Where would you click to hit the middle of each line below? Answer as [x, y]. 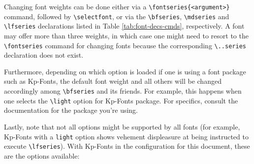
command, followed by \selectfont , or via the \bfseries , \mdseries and [117, 16]
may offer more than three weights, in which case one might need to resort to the [126, 35]
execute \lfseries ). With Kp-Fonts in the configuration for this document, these [127, 146]
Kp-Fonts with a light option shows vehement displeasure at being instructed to [126, 136]
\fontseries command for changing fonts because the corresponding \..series [125, 45]
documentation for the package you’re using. [71, 110]
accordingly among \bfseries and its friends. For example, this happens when [123, 91]
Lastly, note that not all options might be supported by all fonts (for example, [122, 126]
